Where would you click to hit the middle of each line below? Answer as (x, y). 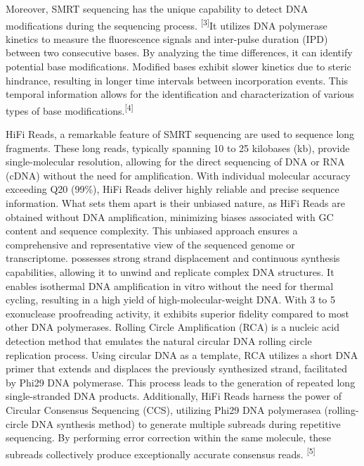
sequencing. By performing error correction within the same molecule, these (169, 437)
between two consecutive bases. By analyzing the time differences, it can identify (179, 52)
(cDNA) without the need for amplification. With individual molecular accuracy (178, 175)
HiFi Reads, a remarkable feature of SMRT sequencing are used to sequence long (180, 134)
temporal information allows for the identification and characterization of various (180, 94)
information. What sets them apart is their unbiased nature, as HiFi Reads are (175, 203)
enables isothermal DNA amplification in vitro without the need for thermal (170, 285)
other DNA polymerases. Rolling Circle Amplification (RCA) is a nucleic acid (173, 327)
